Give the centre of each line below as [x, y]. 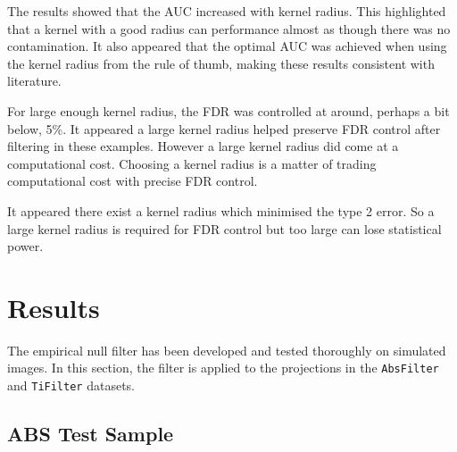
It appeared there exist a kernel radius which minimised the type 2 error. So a [221, 210]
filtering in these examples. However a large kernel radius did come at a [203, 146]
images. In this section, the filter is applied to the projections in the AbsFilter [223, 368]
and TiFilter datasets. [71, 385]
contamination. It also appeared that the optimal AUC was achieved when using [227, 46]
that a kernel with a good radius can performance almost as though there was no [229, 28]
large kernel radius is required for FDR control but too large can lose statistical [224, 228]
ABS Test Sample [91, 434]
